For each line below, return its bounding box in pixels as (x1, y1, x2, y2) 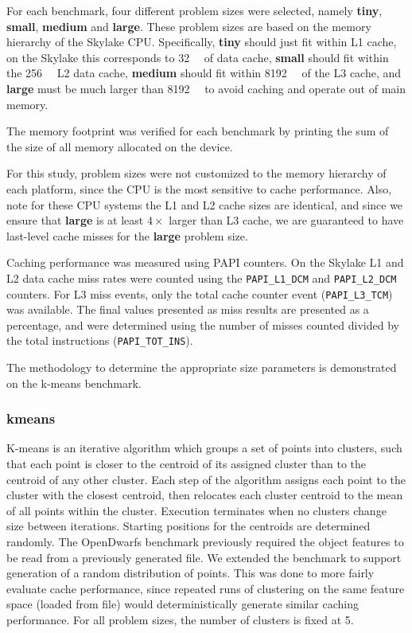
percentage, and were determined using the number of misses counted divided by (6, 316, 399, 333)
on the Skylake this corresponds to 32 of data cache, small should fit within (6, 49, 389, 65)
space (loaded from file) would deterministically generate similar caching (6, 596, 359, 612)
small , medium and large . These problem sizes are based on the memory (6, 18, 371, 34)
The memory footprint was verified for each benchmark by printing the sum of (6, 123, 389, 139)
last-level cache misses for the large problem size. (6, 227, 248, 244)
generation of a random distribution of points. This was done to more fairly (6, 565, 375, 581)
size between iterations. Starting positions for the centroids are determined (6, 518, 371, 534)
